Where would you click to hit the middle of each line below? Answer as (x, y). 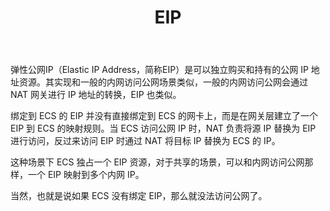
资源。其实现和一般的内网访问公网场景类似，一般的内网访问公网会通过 (163, 82)
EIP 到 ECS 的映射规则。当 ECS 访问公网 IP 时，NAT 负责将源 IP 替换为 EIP (163, 128)
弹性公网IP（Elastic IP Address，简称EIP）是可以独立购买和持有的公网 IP (159, 70)
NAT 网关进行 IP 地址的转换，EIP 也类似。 (96, 95)
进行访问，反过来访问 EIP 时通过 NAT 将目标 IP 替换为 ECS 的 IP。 (145, 141)
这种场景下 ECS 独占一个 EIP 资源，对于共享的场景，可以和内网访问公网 (157, 162)
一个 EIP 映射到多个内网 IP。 (86, 175)
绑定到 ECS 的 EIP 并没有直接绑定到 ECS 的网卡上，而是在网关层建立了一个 (164, 116)
